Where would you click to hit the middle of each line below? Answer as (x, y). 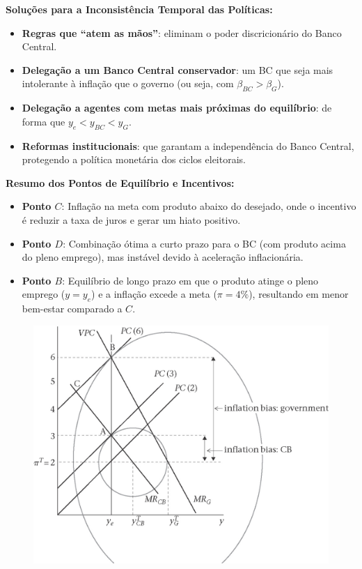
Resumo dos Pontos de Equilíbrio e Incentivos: (120, 182)
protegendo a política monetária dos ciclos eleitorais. (134, 159)
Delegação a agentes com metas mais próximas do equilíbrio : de (177, 108)
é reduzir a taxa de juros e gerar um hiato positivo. (131, 219)
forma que (44, 121)
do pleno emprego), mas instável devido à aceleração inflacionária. (163, 257)
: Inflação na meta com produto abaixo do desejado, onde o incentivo (209, 206)
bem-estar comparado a (72, 309)
